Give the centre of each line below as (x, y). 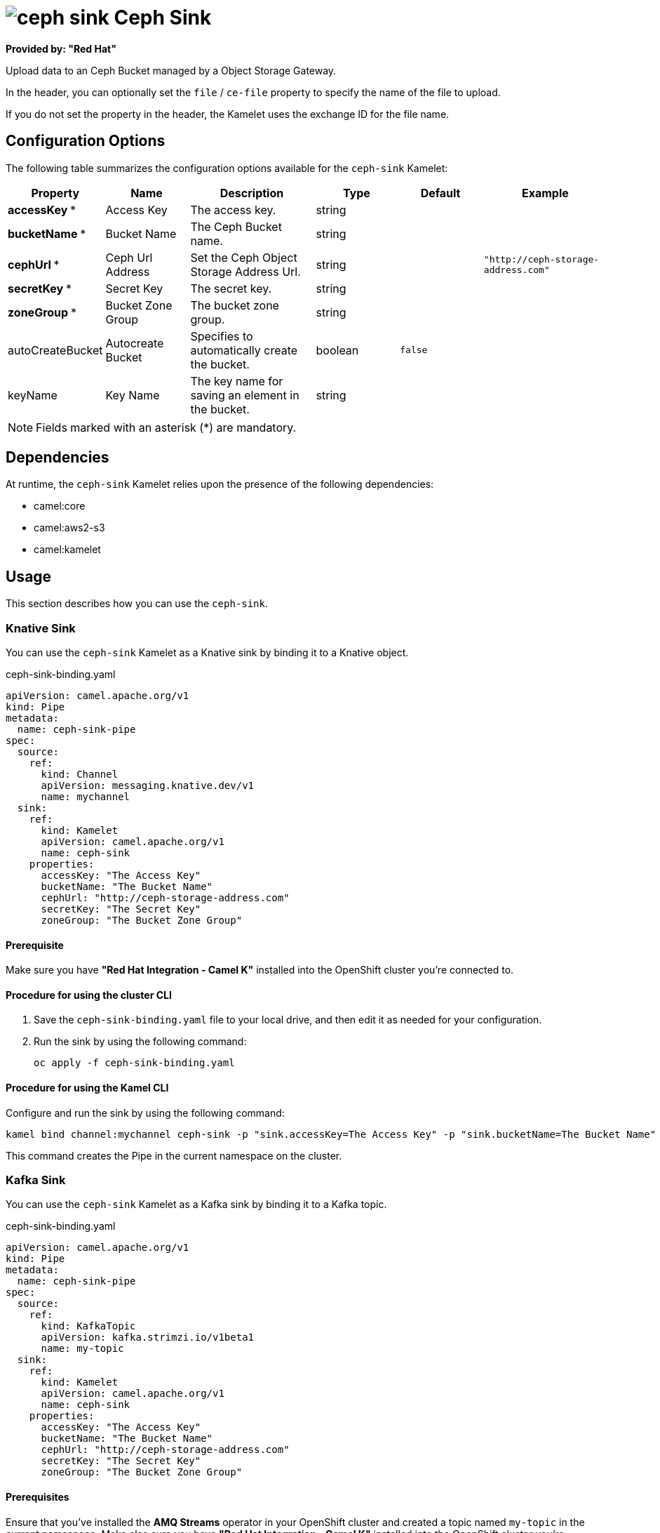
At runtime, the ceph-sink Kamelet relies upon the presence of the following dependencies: (220, 484)
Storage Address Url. (245, 271)
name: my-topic (82, 1349)
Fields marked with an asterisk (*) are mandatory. (166, 427)
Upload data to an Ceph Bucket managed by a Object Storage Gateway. (171, 70)
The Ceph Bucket (236, 226)
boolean (337, 350)
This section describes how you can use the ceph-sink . (137, 604)
